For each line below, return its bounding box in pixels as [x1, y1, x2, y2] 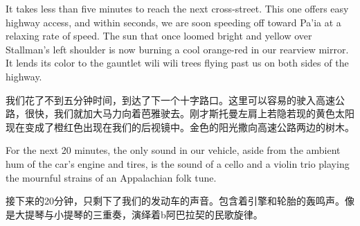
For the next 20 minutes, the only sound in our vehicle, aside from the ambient [6, 143, 341, 157]
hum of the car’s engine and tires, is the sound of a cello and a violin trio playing [6, 156, 350, 171]
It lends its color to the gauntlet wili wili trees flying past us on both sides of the [6, 55, 349, 70]
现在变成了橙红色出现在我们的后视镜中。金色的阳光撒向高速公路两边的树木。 [6, 119, 354, 134]
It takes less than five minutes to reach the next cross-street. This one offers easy [6, 1, 349, 15]
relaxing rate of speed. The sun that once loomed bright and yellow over [6, 28, 312, 43]
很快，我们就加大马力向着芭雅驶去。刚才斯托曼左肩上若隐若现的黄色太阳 [24, 106, 354, 121]
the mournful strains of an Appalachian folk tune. [6, 170, 217, 184]
